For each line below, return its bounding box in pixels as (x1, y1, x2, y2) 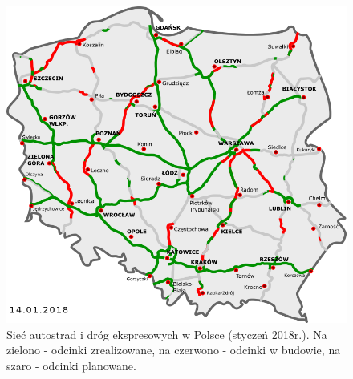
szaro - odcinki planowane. (6, 357, 136, 373)
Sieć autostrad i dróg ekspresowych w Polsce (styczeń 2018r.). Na (6, 325, 327, 342)
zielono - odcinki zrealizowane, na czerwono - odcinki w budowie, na (6, 341, 341, 358)
